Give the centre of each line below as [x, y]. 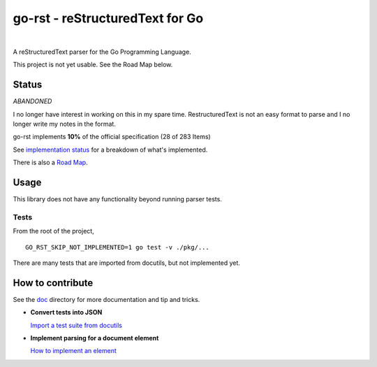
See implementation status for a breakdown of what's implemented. [110, 150]
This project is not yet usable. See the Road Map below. [93, 65]
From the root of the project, [53, 231]
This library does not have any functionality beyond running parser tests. [118, 199]
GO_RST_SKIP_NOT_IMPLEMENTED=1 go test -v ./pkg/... [117, 247]
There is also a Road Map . [50, 163]
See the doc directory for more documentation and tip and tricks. [106, 299]
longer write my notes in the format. [65, 124]
